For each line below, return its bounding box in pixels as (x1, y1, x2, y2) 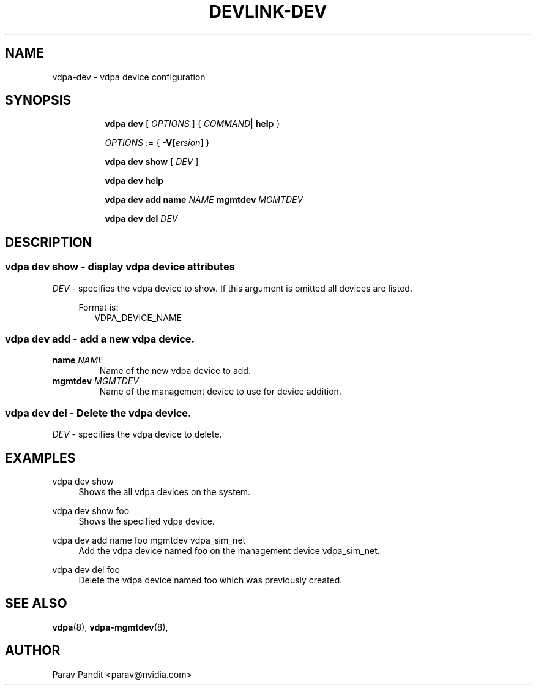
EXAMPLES (5, 450, 76, 466)
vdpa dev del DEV (105, 213, 178, 224)
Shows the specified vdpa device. (78, 516, 215, 526)
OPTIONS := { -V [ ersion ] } (105, 137, 210, 148)
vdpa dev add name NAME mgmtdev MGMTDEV (105, 194, 303, 205)
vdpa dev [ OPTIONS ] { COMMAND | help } (105, 118, 280, 129)
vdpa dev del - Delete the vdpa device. (5, 406, 192, 419)
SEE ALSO (5, 596, 67, 612)
